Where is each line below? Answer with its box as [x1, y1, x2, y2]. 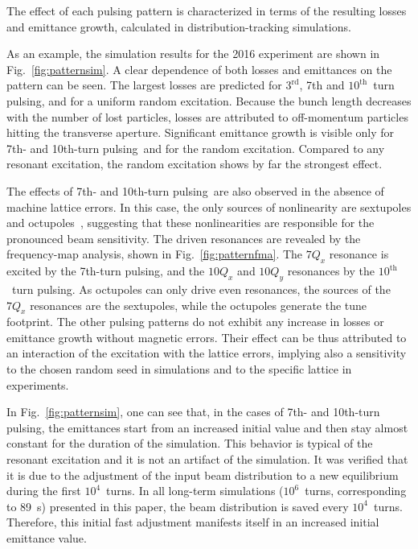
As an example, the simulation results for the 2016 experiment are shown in [6, 45, 380, 62]
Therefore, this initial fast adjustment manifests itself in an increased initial [6, 514, 379, 530]
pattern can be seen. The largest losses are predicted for [6, 76, 282, 93]
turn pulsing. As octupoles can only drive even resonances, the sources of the [11, 280, 391, 297]
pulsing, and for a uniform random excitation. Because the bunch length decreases [6, 92, 412, 109]
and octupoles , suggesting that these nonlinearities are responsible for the [6, 214, 375, 231]
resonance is [329, 246, 389, 262]
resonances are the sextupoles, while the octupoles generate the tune [30, 296, 367, 313]
